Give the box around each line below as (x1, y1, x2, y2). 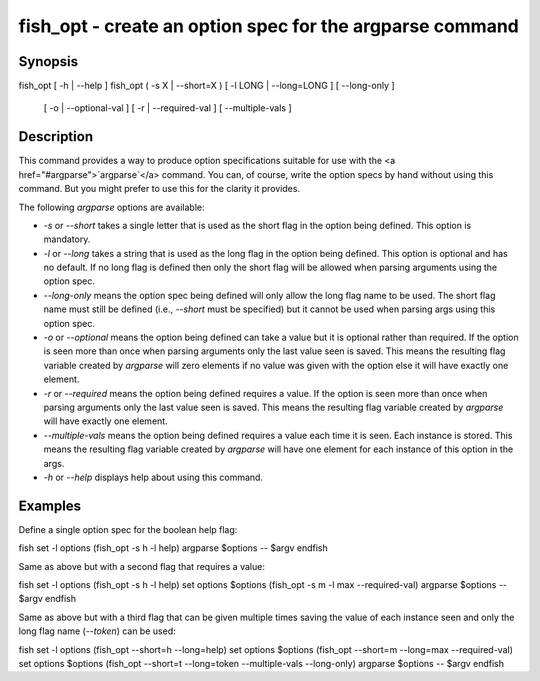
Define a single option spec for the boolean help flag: (18, 523, 238, 535)
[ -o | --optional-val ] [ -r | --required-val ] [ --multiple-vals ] (43, 102, 292, 114)
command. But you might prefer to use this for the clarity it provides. (18, 183, 300, 195)
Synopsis (18, 53, 79, 70)
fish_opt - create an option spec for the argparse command (18, 15, 520, 37)
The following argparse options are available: (18, 201, 205, 213)
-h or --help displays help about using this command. (43, 471, 264, 483)
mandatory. (43, 233, 91, 245)
